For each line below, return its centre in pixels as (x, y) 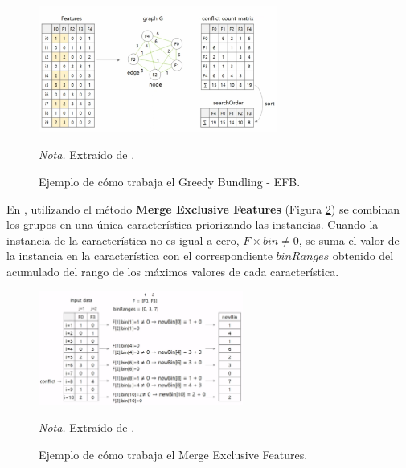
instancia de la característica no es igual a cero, (123, 240)
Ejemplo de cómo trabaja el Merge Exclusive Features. (173, 454)
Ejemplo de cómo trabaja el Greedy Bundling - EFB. (170, 181)
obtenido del (363, 256)
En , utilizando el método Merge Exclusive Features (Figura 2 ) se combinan (203, 208)
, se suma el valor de (349, 240)
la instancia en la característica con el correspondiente (139, 256)
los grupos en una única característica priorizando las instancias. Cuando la (193, 224)
